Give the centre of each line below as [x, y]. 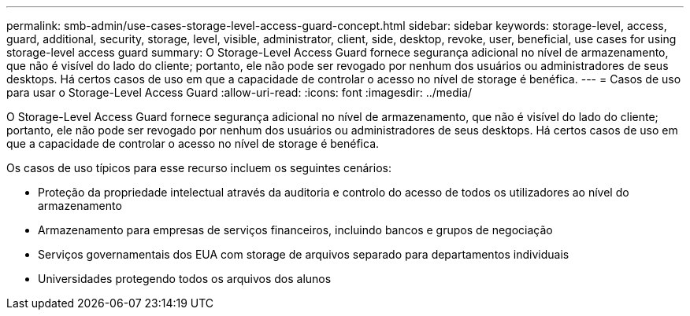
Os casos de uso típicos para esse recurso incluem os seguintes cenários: [199, 168]
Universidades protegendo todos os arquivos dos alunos [185, 279]
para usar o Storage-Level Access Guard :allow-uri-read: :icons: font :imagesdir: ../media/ [239, 92]
